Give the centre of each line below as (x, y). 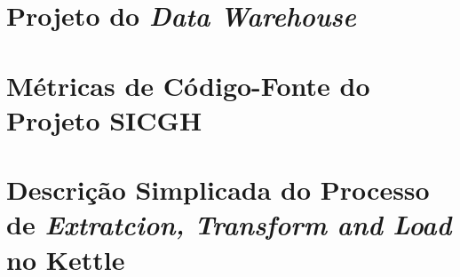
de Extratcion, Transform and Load (229, 225)
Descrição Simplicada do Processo (218, 190)
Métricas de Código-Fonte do (188, 85)
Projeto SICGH (104, 119)
